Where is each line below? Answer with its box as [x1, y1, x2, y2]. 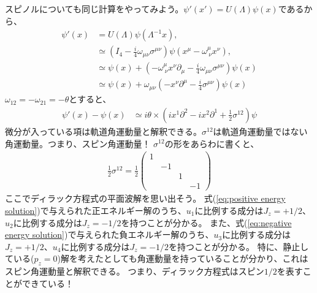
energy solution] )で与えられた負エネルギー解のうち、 [5, 228, 214, 241]
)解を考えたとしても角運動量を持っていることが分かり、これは [57, 252, 308, 265]
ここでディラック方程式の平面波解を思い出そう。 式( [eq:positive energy [5, 192, 286, 205]
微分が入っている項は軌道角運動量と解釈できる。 [5, 124, 202, 137]
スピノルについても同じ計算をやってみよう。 [5, 2, 184, 15]
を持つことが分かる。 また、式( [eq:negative [121, 216, 292, 229]
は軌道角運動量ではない [213, 124, 308, 137]
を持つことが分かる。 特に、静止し [169, 240, 309, 253]
